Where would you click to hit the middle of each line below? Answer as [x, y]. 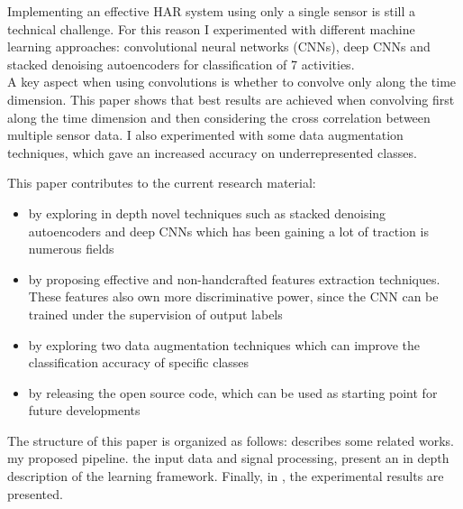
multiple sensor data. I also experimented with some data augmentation [205, 135]
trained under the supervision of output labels [155, 314]
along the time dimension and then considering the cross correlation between [219, 117]
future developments [84, 410]
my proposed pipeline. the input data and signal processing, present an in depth [228, 458]
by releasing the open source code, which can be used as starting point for [233, 392]
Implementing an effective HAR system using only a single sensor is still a [212, 11]
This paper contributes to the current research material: [162, 183]
